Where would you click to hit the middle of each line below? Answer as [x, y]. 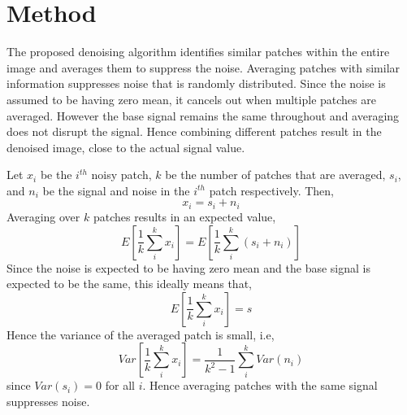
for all [120, 385]
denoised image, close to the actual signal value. [126, 147]
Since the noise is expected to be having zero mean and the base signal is [188, 267]
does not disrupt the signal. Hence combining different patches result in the [194, 131]
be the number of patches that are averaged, [275, 175]
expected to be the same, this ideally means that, [129, 284]
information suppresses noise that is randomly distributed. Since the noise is [196, 83]
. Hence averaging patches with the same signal [260, 385]
